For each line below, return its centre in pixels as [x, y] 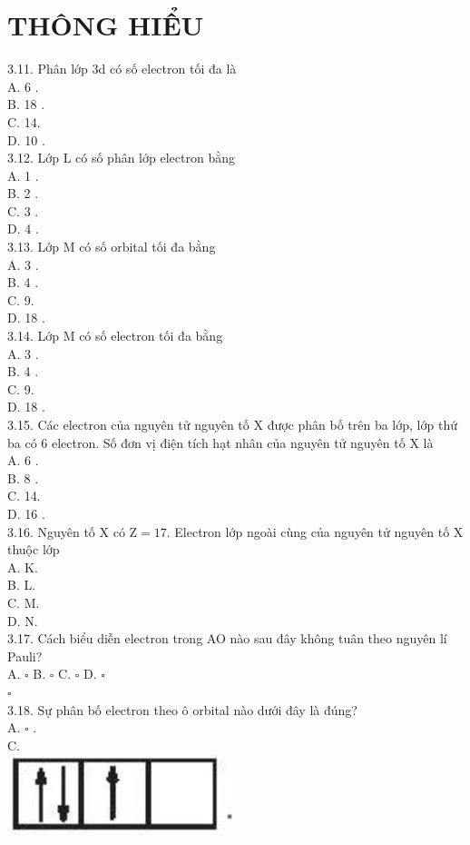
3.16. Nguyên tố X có [66, 531]
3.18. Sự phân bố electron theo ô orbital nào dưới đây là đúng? [182, 709]
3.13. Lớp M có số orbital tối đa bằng [112, 247]
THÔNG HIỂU [106, 25]
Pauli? [25, 656]
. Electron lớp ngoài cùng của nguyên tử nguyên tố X [315, 531]
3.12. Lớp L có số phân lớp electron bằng [121, 158]
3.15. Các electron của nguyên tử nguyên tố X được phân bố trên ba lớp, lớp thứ [232, 424]
